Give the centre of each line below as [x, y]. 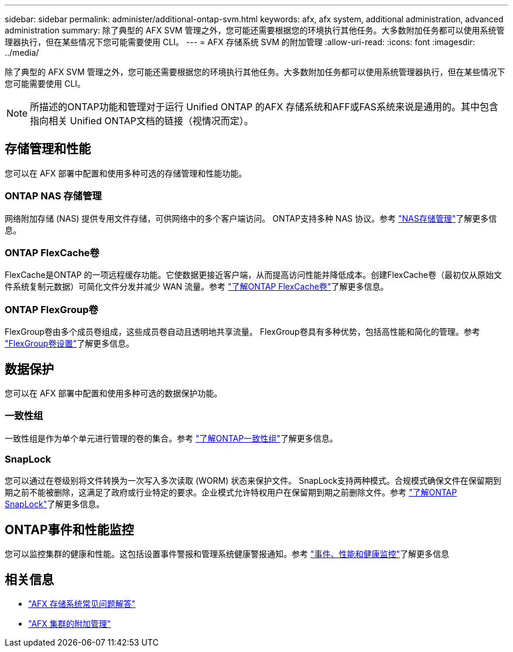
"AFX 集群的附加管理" [70, 624]
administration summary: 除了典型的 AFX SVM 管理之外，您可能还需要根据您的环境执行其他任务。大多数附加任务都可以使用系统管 [255, 30]
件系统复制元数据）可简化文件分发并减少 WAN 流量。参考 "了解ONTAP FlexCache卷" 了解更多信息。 [197, 287]
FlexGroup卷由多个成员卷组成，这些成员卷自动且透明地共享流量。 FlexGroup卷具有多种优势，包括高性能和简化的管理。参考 [242, 332]
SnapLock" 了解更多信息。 [55, 504]
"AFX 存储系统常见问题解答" [82, 604]
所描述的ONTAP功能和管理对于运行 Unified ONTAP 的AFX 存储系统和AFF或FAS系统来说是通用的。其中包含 [264, 107]
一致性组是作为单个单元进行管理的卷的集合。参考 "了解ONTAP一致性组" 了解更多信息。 [171, 438]
